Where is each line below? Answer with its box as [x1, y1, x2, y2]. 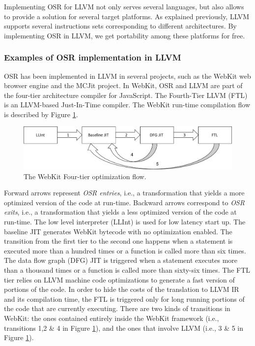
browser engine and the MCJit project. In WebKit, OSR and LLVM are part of [4, 80, 243, 91]
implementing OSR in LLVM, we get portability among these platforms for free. [4, 30, 245, 40]
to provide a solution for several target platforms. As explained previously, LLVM [4, 11, 250, 21]
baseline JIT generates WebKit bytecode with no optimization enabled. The [4, 226, 232, 236]
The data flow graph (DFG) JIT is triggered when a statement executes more [4, 255, 238, 265]
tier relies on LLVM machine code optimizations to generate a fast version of [4, 274, 235, 284]
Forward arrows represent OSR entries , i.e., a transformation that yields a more [4, 188, 245, 198]
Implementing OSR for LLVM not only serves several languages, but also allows [4, 1, 244, 11]
